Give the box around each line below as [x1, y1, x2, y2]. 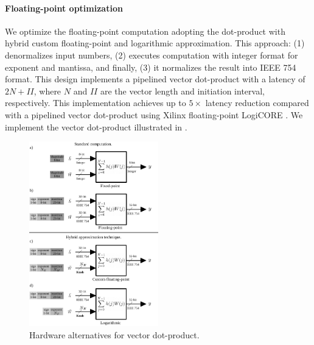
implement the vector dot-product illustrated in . [5, 120, 187, 133]
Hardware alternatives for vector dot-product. [29, 328, 200, 341]
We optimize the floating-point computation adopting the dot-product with [5, 24, 285, 37]
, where [33, 84, 61, 97]
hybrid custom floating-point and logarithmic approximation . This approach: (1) [5, 37, 305, 49]
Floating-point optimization [5, 1, 123, 14]
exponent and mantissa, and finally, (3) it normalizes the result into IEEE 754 [5, 60, 296, 73]
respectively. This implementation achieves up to [5, 96, 186, 109]
